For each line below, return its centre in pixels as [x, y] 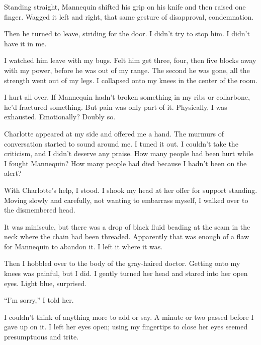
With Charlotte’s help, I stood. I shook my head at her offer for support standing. [131, 190]
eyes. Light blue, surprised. [46, 283]
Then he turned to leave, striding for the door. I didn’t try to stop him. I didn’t [127, 33]
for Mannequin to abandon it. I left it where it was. [83, 246]
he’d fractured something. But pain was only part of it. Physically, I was [116, 107]
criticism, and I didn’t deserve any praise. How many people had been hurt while [129, 153]
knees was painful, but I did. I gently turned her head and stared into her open [126, 273]
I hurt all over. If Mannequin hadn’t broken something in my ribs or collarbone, [127, 97]
